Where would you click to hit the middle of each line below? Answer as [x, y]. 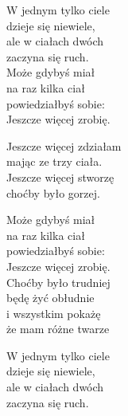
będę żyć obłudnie [50, 298]
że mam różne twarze [58, 329]
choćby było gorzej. [53, 192]
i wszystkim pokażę [54, 313]
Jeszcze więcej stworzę [60, 177]
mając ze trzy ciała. [54, 161]
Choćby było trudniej [58, 282]
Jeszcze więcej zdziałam [64, 145]
